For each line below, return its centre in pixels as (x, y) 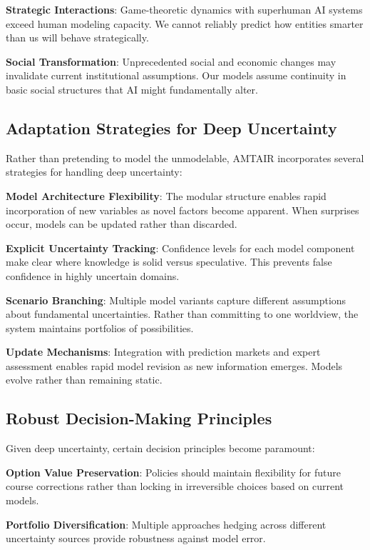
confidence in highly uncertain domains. (93, 275)
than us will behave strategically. (77, 37)
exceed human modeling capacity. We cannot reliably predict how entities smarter (185, 23)
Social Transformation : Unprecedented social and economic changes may (171, 61)
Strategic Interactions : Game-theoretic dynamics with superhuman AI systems (184, 9)
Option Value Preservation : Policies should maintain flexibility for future (173, 472)
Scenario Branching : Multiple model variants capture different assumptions (176, 300)
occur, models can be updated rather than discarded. (122, 224)
